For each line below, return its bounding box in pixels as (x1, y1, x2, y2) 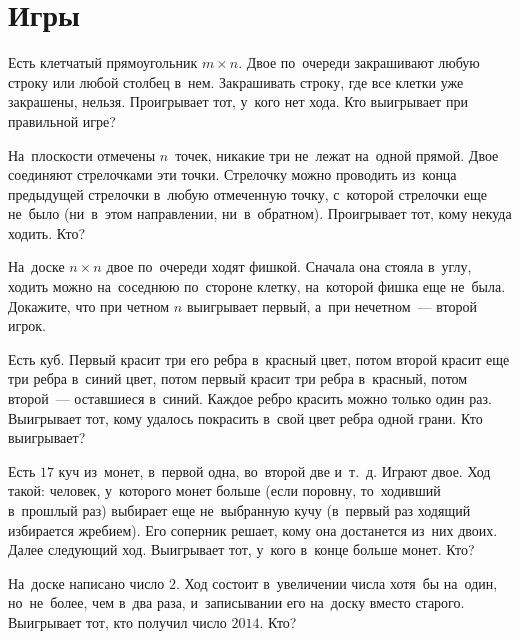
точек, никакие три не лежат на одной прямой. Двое (175, 144, 499, 165)
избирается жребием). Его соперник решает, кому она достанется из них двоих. (8, 519, 498, 540)
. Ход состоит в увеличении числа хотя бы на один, (176, 572, 498, 593)
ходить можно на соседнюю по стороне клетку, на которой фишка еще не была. (8, 276, 506, 297)
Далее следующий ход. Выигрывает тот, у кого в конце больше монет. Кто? (8, 539, 475, 560)
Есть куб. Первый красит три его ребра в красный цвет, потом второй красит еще (8, 348, 510, 369)
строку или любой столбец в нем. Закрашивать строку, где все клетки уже (8, 71, 464, 92)
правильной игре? (8, 110, 116, 131)
